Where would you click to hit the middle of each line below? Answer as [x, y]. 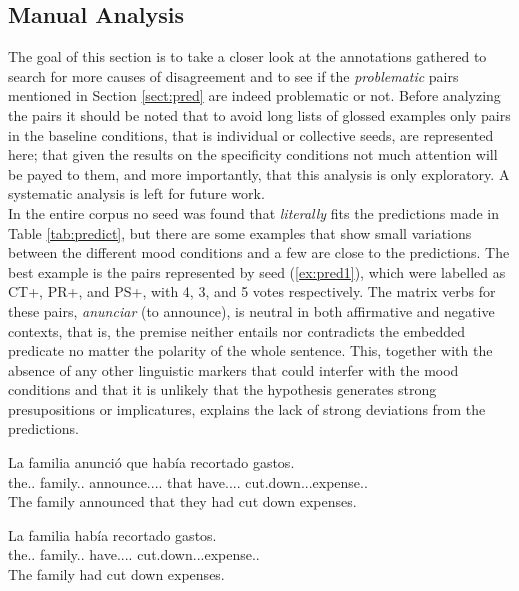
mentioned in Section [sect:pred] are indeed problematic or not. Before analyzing [254, 95]
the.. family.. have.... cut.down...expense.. [134, 554]
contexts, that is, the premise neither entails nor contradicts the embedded [237, 330]
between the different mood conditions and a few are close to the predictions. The [259, 252]
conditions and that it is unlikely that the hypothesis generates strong [222, 389]
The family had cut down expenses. [116, 574]
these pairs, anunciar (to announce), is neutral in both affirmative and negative [251, 310]
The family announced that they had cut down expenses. [182, 501]
